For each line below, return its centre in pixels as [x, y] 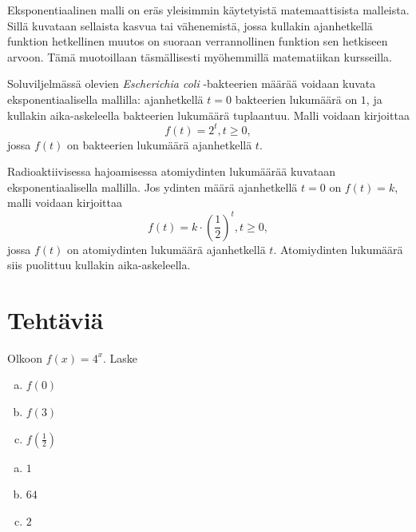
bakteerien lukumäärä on [296, 99]
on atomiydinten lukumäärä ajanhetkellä [166, 249]
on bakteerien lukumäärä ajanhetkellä [160, 144]
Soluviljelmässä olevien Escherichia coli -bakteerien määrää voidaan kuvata [192, 83]
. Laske [121, 357]
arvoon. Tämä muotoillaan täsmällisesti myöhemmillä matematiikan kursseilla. [200, 56]
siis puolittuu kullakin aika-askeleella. [99, 265]
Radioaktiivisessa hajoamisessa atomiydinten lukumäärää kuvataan [171, 171]
